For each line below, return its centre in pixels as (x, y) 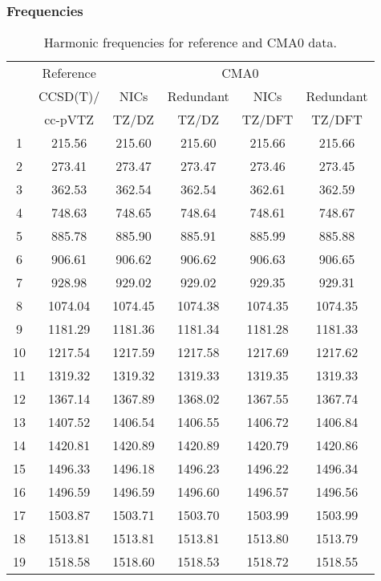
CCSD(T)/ (69, 96)
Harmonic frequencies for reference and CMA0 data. (190, 43)
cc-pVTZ (69, 120)
